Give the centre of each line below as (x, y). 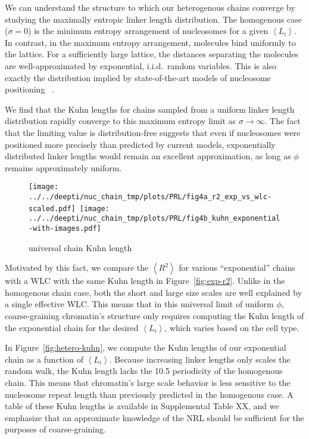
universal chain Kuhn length (80, 247)
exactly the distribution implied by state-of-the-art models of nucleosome (138, 77)
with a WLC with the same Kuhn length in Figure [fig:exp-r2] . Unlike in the (145, 281)
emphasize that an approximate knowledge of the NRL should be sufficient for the (154, 417)
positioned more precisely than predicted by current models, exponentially (140, 144)
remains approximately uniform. (63, 167)
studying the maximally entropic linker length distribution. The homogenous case (154, 19)
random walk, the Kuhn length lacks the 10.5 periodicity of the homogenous (144, 371)
